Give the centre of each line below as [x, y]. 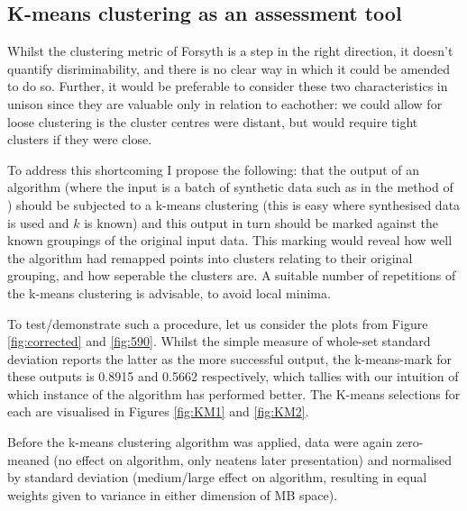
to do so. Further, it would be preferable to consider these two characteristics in [228, 86]
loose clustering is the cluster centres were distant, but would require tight [213, 121]
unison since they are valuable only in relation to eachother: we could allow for [225, 103]
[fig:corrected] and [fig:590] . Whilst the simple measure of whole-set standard [219, 341]
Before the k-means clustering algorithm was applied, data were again [200, 442]
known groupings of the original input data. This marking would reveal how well [230, 240]
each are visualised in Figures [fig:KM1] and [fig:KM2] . [158, 411]
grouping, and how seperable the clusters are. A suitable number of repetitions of [232, 275]
